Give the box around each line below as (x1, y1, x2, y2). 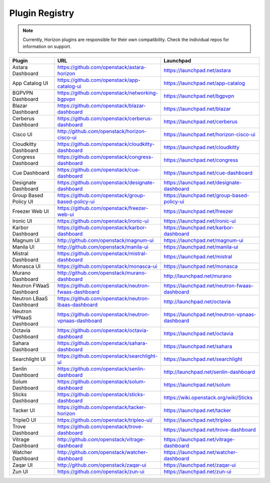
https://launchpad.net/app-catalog (163, 79, 245, 86)
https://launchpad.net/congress (163, 156, 238, 163)
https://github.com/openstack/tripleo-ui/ (57, 416, 152, 423)
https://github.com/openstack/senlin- (57, 365, 146, 372)
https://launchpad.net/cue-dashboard (163, 169, 252, 176)
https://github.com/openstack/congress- (57, 153, 153, 160)
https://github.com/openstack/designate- (57, 179, 155, 186)
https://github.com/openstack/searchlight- (57, 352, 157, 359)
